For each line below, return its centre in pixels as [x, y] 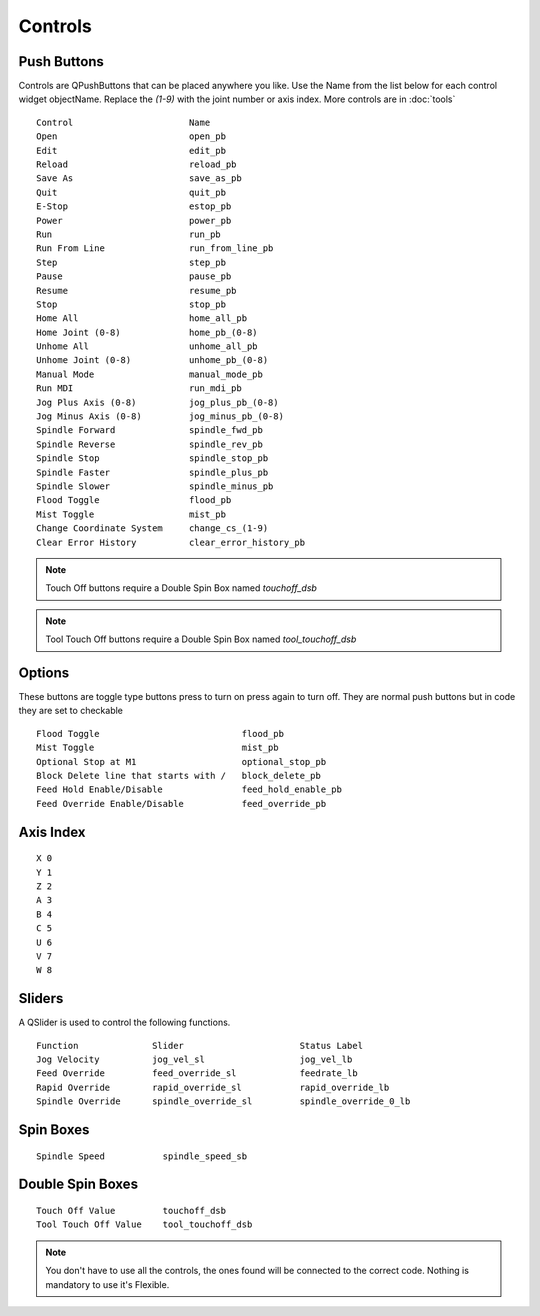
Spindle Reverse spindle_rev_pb [150, 444]
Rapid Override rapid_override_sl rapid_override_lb [213, 1087]
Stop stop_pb [131, 304]
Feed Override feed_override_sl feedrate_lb [197, 1073]
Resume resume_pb [136, 290]
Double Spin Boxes [78, 1184]
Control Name [123, 122]
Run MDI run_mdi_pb [139, 388]
